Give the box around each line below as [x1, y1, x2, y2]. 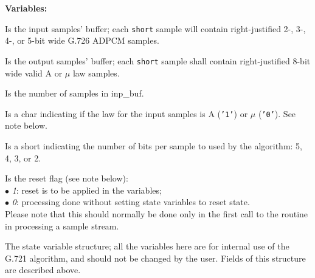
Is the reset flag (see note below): [5, 172, 128, 185]
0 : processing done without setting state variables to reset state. [12, 195, 250, 208]
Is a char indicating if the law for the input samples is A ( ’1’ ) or [5, 107, 248, 120]
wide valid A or [5, 66, 63, 79]
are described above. [5, 263, 81, 276]
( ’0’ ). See [258, 107, 296, 120]
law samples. [72, 66, 120, 79]
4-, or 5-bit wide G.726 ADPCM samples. [5, 34, 159, 47]
